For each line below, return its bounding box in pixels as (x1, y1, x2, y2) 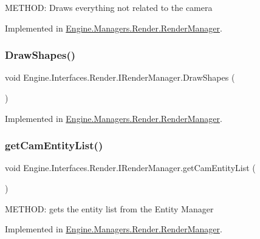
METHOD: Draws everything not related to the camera (5, 1, 213, 13)
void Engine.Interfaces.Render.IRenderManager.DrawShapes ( (5, 71, 235, 84)
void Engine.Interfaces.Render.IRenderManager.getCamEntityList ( (5, 161, 256, 174)
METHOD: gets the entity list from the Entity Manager (5, 202, 214, 215)
